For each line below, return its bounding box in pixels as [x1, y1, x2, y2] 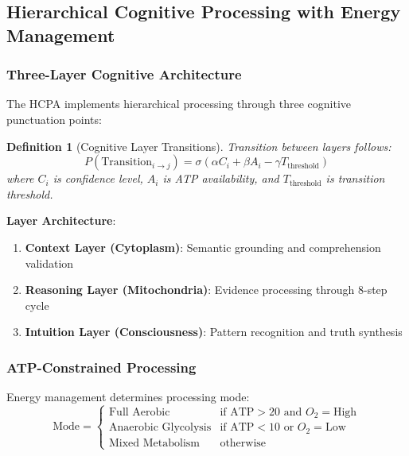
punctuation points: [6, 110, 102, 127]
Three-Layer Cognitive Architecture [6, 64, 242, 84]
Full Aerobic [108, 407, 170, 418]
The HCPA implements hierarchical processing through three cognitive [6, 95, 352, 112]
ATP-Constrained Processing [6, 357, 197, 377]
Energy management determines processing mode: [6, 388, 250, 405]
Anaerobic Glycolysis [108, 422, 212, 434]
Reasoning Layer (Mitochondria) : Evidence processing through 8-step [25, 281, 388, 298]
